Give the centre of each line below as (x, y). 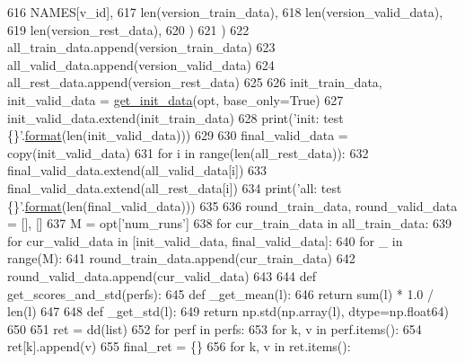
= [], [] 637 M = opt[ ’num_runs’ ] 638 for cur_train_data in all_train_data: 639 (230, 223)
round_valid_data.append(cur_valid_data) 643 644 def (162, 275)
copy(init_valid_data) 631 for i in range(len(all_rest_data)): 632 (188, 152)
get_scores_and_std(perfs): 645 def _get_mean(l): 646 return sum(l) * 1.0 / (221, 293)
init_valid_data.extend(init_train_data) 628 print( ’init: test (175, 117)
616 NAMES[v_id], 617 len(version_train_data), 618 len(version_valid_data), (225, 12)
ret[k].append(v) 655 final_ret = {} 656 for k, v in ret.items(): (179, 346)
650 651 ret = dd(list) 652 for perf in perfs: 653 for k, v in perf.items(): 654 (215, 328)
